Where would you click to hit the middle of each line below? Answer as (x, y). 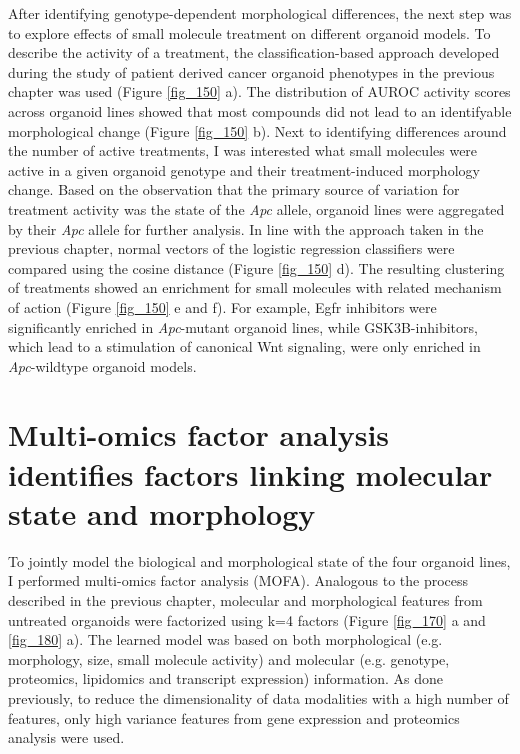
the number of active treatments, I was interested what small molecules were (243, 150)
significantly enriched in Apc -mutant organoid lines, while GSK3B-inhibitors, (243, 326)
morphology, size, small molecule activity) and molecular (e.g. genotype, (229, 658)
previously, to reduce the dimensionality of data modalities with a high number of (258, 697)
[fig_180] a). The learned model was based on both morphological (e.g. (225, 639)
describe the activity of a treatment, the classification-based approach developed (254, 52)
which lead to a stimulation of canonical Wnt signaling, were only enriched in (244, 346)
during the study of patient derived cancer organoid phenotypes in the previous (251, 71)
